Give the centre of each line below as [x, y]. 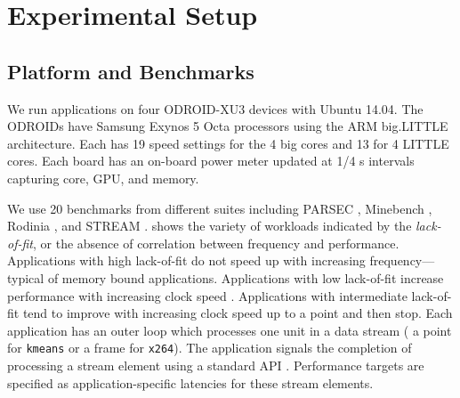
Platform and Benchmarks [131, 71]
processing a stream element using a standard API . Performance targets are [216, 365]
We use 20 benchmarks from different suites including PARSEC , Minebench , [220, 208]
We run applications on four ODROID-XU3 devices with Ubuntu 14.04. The [215, 108]
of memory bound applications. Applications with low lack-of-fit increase [246, 277]
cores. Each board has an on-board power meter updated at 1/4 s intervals [211, 161]
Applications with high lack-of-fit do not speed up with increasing [186, 260]
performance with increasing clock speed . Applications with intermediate [207, 295]
